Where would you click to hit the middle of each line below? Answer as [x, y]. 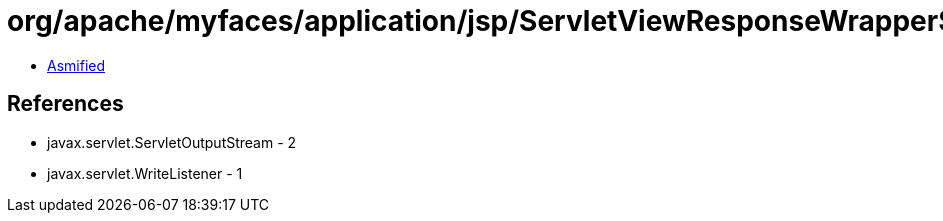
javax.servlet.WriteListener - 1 [145, 173]
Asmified [76, 65]
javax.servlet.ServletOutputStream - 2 [172, 142]
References [65, 104]
